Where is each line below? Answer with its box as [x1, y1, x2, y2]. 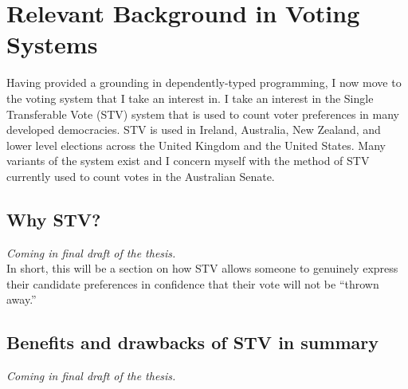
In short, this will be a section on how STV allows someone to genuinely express [6, 260, 398, 277]
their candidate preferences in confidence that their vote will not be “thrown [6, 275, 379, 292]
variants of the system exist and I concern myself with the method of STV [6, 152, 370, 169]
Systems [6, 28, 98, 61]
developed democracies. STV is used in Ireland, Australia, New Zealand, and [6, 121, 381, 138]
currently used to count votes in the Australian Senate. [6, 167, 275, 184]
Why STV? [6, 206, 101, 231]
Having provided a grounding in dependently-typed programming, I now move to [6, 74, 402, 91]
